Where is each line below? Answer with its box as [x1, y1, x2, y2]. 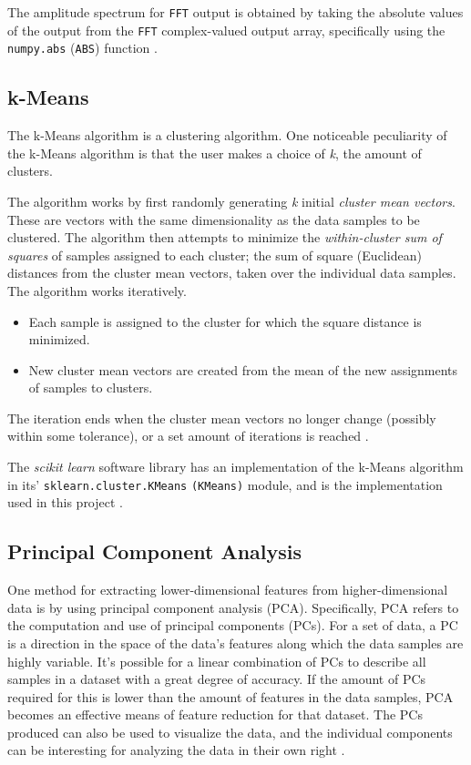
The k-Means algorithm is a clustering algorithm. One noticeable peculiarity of [7, 126, 447, 145]
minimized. [28, 330, 90, 349]
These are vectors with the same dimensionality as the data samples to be [7, 209, 420, 229]
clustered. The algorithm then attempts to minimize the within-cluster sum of [7, 228, 442, 247]
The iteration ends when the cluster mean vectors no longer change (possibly [7, 408, 436, 427]
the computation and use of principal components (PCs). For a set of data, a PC [7, 616, 458, 635]
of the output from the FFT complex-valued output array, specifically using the [7, 20, 445, 39]
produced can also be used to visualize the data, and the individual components [7, 722, 453, 741]
